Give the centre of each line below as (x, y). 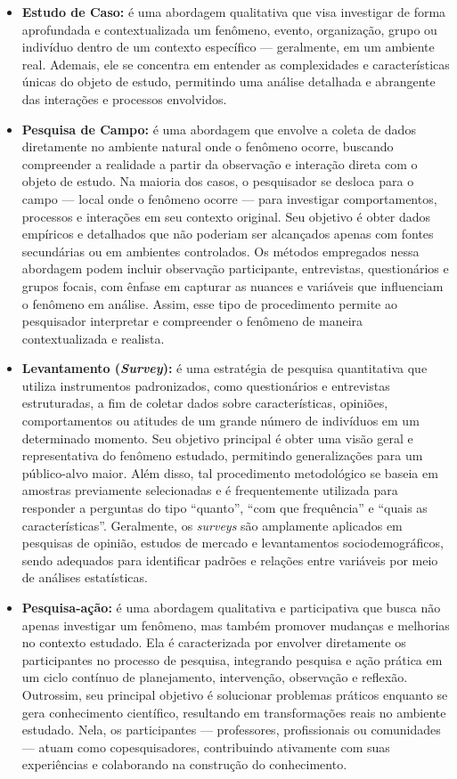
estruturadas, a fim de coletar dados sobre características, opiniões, (205, 403)
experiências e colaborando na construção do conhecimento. (184, 764)
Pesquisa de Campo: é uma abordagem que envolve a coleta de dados (219, 129)
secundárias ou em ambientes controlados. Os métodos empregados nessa (220, 251)
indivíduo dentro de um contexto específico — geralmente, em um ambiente (228, 47)
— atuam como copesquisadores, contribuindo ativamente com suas (206, 747)
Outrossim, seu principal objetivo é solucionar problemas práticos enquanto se (235, 694)
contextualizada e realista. (93, 338)
